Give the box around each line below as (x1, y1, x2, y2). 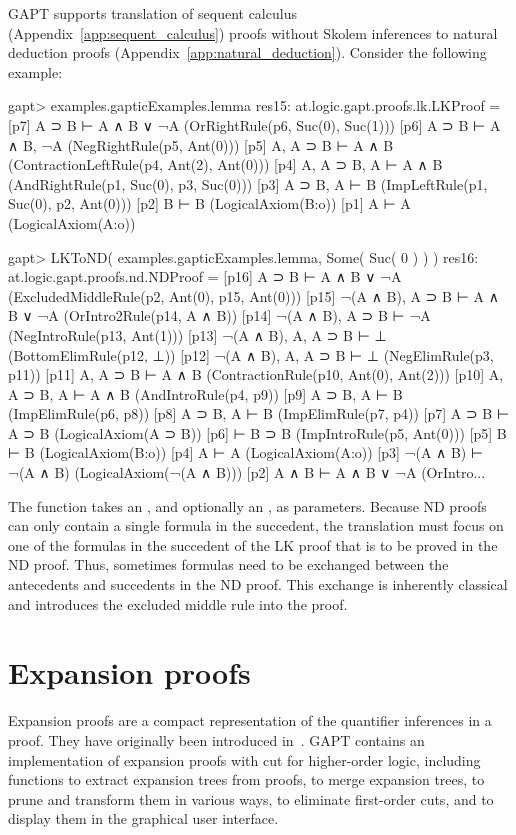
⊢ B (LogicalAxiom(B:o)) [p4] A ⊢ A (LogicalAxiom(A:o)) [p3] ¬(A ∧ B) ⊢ (8, 442, 484, 463)
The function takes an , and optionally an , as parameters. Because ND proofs (8, 495, 487, 516)
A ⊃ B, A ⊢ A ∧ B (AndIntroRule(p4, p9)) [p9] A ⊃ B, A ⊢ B (8, 383, 403, 404)
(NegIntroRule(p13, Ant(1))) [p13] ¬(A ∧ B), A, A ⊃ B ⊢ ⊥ (8, 324, 387, 345)
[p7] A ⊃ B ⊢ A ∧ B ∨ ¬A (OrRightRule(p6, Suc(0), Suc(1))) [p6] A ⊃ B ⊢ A (8, 114, 501, 135)
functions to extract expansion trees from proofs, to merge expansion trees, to (8, 769, 485, 790)
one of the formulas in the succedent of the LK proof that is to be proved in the (8, 534, 498, 555)
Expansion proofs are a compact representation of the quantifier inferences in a (8, 710, 492, 731)
